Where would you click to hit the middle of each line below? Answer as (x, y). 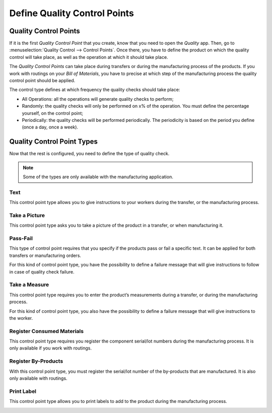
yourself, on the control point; (52, 113)
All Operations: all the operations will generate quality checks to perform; (98, 99)
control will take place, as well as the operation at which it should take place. (89, 57)
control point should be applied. (42, 81)
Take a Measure (29, 285)
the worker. (21, 318)
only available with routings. (38, 378)
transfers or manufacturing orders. (45, 255)
